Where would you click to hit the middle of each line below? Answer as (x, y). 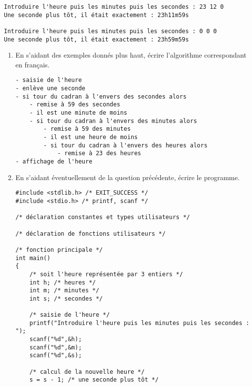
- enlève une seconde (50, 89)
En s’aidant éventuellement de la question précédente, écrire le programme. (127, 177)
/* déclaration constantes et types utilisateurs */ (103, 217)
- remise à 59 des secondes (75, 105)
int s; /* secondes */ (66, 298)
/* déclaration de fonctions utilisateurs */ (90, 234)
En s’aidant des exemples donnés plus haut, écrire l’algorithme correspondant (131, 55)
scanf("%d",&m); (56, 347)
